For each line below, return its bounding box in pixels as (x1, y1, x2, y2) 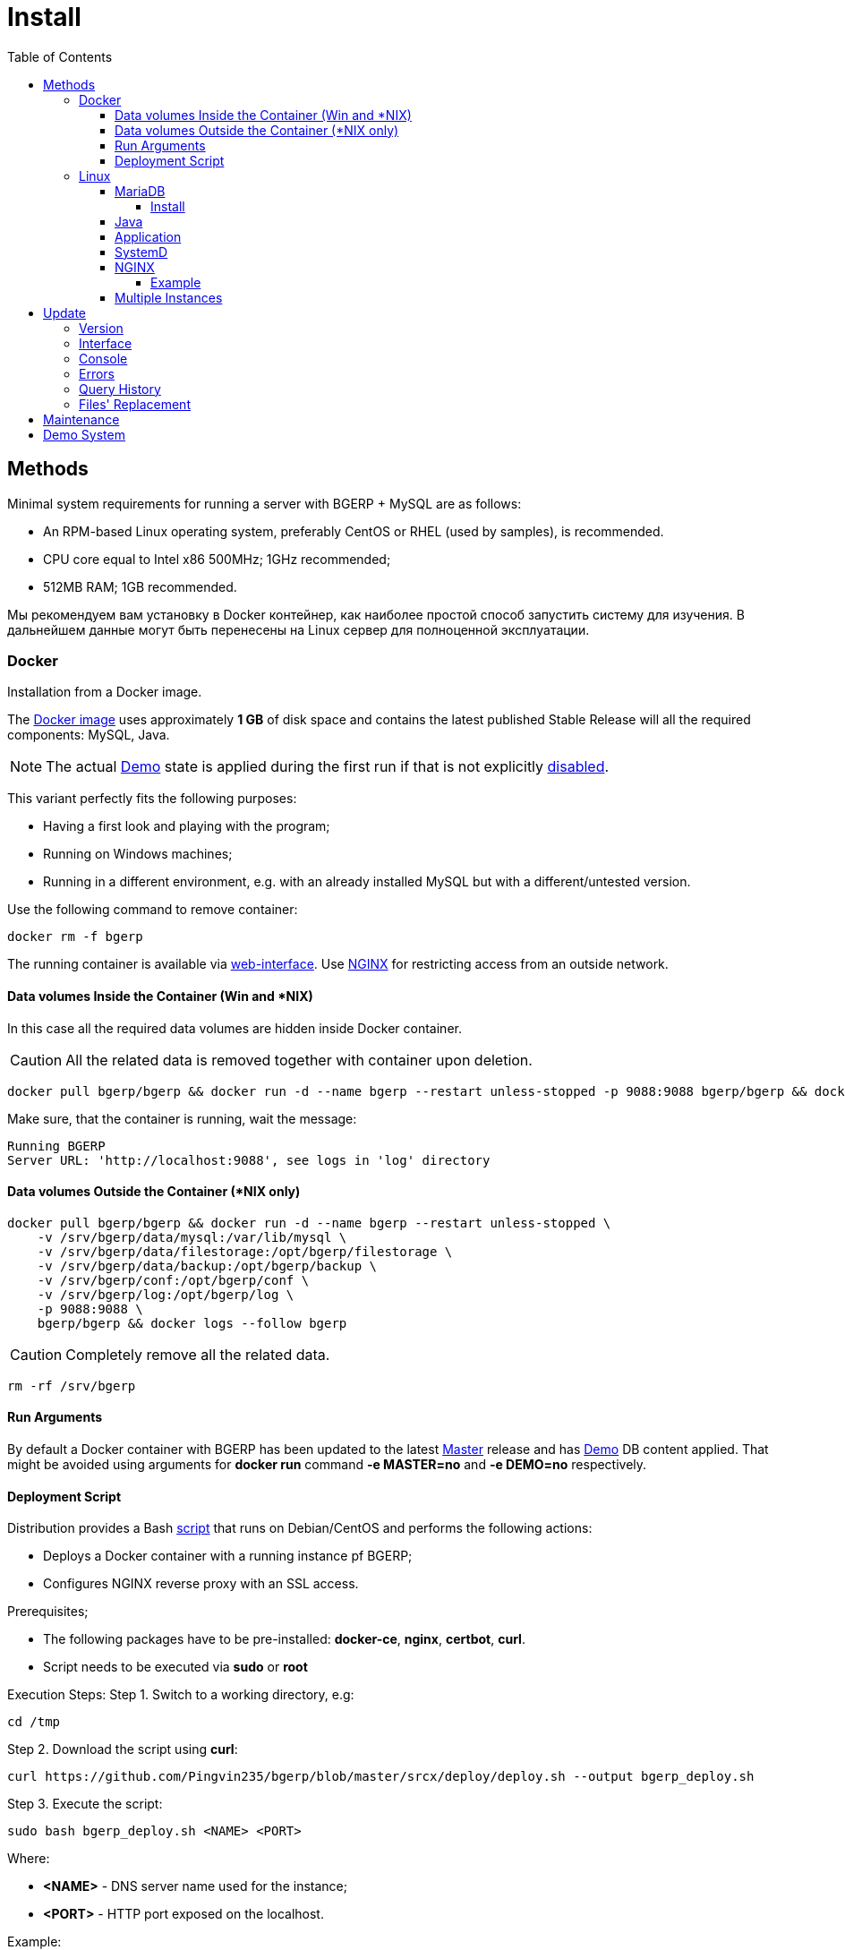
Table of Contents (7, 48, 113, 64)
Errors (79, 365, 115, 381)
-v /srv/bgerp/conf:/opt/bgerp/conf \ (37, 1272, 310, 1287)
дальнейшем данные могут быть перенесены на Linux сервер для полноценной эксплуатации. (7, 621, 590, 637)
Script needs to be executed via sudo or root (43, 1659, 308, 1675)
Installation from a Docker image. (7, 684, 202, 700)
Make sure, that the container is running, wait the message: (7, 1110, 357, 1126)
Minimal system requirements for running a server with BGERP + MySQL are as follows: (7, 495, 522, 511)
